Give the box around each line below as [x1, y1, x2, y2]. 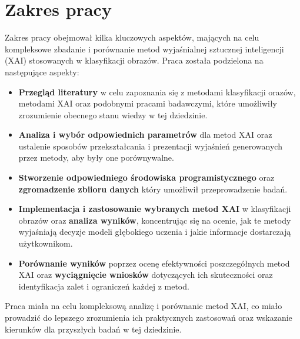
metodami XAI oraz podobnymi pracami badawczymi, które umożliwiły [18, 97, 278, 109]
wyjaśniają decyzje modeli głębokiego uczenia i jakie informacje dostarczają [18, 225, 291, 238]
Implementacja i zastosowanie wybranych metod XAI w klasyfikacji [18, 202, 291, 215]
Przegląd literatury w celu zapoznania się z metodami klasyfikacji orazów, [18, 85, 296, 98]
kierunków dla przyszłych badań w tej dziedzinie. [5, 323, 182, 335]
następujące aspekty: [5, 65, 79, 78]
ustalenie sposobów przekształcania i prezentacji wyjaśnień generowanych [18, 139, 282, 152]
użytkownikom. [18, 237, 73, 250]
